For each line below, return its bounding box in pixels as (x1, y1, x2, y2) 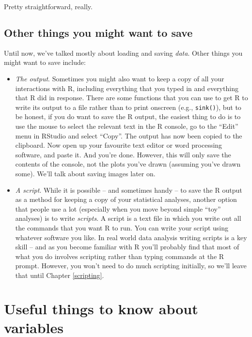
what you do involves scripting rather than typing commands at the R (15, 251, 224, 261)
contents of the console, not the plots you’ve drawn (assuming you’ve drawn (15, 159, 241, 169)
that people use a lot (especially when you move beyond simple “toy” (15, 203, 221, 214)
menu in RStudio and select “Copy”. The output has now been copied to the (15, 130, 242, 140)
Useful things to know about (4, 298, 198, 318)
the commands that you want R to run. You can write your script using (15, 222, 229, 232)
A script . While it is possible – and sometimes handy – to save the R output (15, 184, 242, 195)
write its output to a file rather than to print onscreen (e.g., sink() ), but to (15, 102, 241, 112)
